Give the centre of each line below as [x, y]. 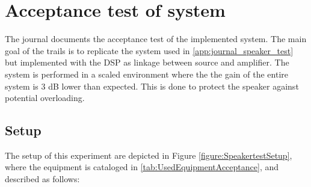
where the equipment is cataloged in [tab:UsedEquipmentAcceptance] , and [142, 167]
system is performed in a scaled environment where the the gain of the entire [147, 74]
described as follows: [42, 179]
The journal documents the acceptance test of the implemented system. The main [156, 39]
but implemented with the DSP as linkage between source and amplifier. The [147, 62]
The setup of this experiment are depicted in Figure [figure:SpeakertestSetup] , [149, 155]
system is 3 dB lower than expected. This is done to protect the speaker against [152, 86]
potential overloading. [45, 98]
